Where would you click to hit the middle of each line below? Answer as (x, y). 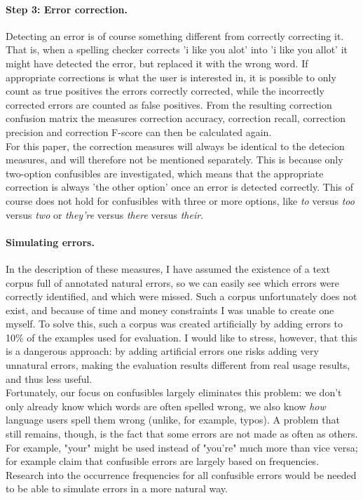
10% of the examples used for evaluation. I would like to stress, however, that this (181, 337)
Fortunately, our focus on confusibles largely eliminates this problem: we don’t (174, 392)
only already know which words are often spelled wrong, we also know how (166, 406)
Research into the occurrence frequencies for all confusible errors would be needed (181, 474)
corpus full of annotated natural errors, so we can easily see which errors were (172, 282)
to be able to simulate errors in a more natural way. (117, 488)
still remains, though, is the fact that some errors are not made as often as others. (182, 434)
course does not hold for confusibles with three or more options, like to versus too (180, 200)
